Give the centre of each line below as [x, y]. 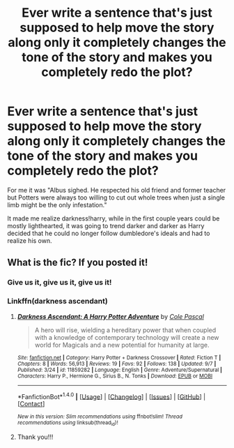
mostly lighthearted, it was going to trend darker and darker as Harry [106, 225]
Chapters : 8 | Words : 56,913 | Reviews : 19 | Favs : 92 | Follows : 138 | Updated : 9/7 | [117, 364]
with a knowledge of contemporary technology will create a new [127, 337]
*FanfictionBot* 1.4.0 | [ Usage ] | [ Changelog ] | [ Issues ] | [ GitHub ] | [111, 396]
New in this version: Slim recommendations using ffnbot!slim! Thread [100, 417]
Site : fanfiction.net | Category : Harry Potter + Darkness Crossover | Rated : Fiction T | [119, 357]
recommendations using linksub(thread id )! [68, 423]
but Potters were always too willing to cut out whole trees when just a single [116, 197]
